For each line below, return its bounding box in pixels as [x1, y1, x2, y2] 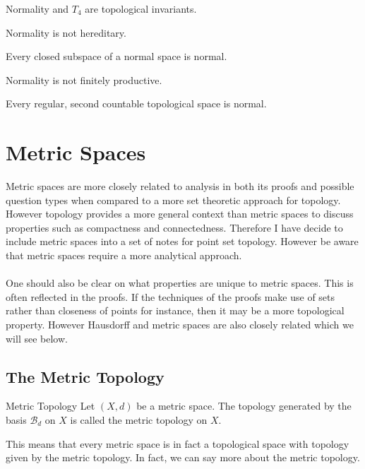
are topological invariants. [85, 1, 197, 16]
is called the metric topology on [70, 412, 208, 427]
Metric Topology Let [6, 398, 95, 413]
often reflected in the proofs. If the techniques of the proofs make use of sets [6, 289, 335, 304]
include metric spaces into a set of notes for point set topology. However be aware [6, 234, 359, 249]
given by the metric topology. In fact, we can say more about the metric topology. [6, 450, 360, 465]
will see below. [6, 331, 68, 345]
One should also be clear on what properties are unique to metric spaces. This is [6, 275, 354, 290]
